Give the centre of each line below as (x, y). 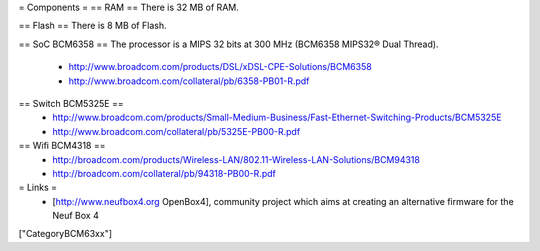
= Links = (38, 187)
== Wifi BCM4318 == (62, 146)
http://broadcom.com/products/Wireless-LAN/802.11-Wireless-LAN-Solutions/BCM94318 (236, 159)
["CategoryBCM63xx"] (65, 234)
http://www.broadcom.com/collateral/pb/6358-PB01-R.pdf (189, 81)
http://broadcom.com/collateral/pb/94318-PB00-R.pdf (164, 173)
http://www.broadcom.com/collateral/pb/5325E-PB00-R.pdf (176, 131)
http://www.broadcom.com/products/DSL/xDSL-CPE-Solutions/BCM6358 (220, 67)
